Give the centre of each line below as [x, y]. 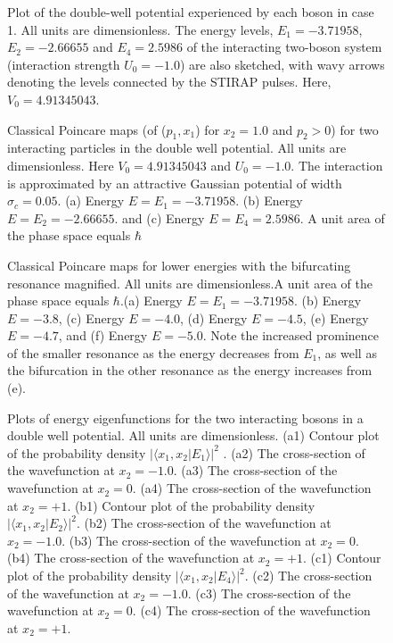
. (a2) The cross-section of [294, 452]
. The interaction [337, 165]
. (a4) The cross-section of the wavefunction [252, 488]
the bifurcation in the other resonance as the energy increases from [190, 370]
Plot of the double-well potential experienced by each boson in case [191, 12]
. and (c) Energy [160, 217]
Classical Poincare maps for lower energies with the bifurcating [179, 265]
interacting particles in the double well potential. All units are [177, 148]
